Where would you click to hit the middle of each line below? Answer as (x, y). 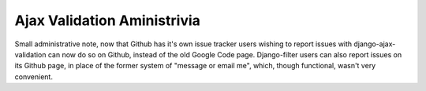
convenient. (34, 76)
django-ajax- (375, 44)
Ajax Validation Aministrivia (108, 20)
